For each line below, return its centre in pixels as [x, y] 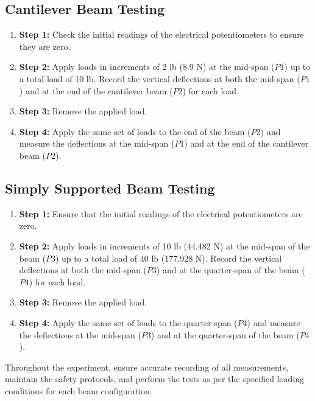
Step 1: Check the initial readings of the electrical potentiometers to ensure [161, 34]
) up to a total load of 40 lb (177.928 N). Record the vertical [168, 258]
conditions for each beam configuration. [79, 390]
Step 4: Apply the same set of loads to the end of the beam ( [135, 131]
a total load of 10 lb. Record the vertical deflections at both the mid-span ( [160, 78]
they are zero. [45, 46]
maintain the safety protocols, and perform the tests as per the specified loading [155, 379]
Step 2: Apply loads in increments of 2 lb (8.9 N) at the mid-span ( [147, 67]
